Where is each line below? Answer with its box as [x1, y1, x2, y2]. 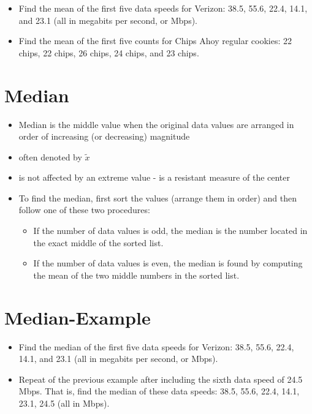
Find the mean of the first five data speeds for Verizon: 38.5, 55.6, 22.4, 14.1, [18, 2, 308, 14]
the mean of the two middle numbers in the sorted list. [33, 268, 240, 281]
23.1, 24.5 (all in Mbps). [18, 396, 110, 409]
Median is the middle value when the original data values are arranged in [18, 118, 294, 130]
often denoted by [18, 150, 82, 163]
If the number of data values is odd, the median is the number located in [33, 224, 308, 237]
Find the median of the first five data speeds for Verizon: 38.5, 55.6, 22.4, [18, 340, 294, 353]
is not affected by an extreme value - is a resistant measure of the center [18, 171, 291, 184]
